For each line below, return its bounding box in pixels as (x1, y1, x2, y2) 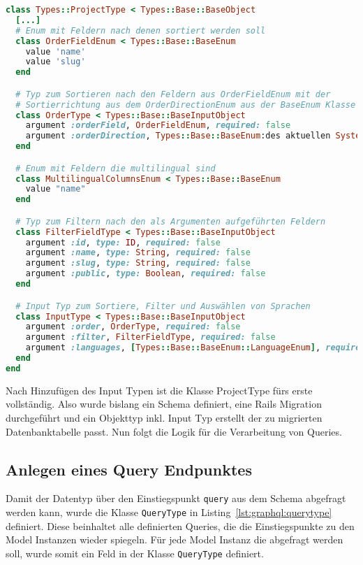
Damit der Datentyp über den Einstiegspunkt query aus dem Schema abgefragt (6, 491, 346, 506)
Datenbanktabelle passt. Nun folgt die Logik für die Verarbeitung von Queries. (6, 424, 342, 438)
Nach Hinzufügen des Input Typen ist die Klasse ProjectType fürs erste (6, 382, 313, 397)
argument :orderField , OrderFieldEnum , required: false (25, 120, 291, 131)
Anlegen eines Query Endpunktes (6, 458, 252, 480)
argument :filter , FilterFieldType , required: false (25, 332, 276, 343)
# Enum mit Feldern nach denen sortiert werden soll (15, 25, 266, 36)
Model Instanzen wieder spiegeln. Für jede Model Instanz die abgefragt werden (6, 532, 343, 547)
